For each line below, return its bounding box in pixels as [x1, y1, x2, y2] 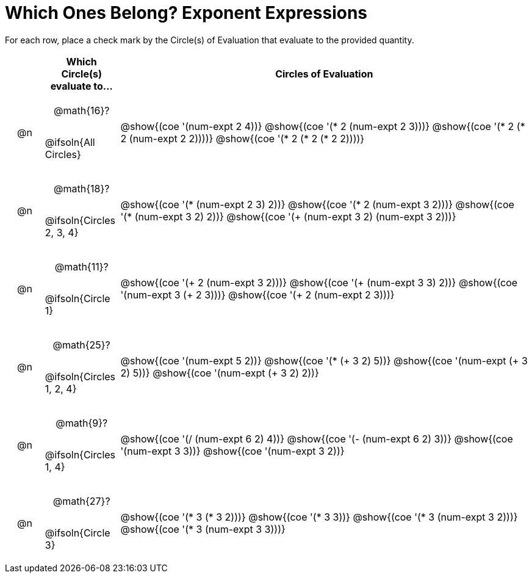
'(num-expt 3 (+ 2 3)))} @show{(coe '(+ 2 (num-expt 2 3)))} [120, 288, 395, 301]
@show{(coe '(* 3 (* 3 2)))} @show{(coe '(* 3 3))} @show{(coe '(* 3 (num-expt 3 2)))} [120, 510, 518, 523]
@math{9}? [56, 416, 108, 429]
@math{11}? [54, 260, 109, 273]
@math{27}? [52, 494, 110, 507]
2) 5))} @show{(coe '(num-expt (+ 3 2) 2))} [120, 366, 319, 379]
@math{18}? [54, 182, 110, 195]
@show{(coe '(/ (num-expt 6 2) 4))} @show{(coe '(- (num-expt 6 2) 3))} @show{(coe [120, 432, 513, 445]
